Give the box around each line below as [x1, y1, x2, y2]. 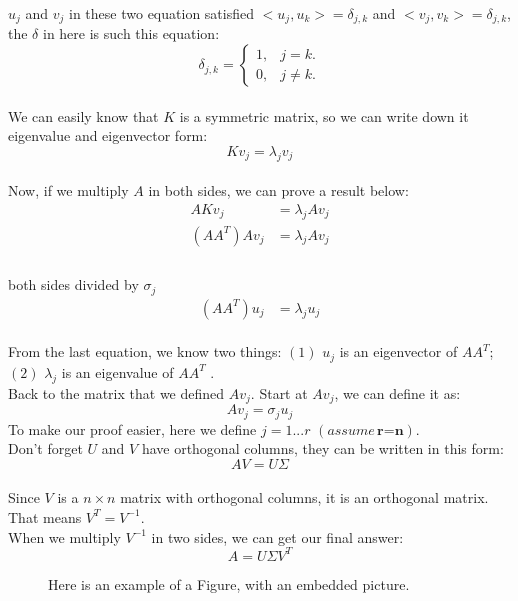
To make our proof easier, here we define [8, 418, 257, 439]
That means [8, 506, 82, 527]
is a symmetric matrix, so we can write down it [179, 105, 469, 126]
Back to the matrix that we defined [8, 382, 225, 403]
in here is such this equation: [42, 23, 220, 44]
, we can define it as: [334, 382, 461, 403]
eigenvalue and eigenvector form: [8, 125, 208, 146]
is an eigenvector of [339, 341, 458, 362]
